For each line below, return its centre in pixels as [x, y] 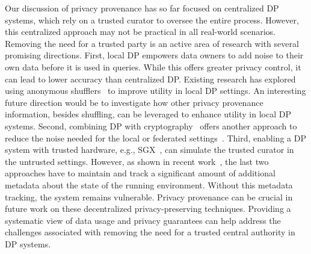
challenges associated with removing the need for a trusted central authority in [150, 232]
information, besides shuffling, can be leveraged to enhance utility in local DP [148, 114]
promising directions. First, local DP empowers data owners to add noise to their [154, 55]
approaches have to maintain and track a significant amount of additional [140, 173]
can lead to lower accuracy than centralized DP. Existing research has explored [150, 79]
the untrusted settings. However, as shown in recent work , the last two [137, 161]
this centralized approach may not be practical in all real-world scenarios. [140, 32]
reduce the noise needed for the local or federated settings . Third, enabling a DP [155, 138]
